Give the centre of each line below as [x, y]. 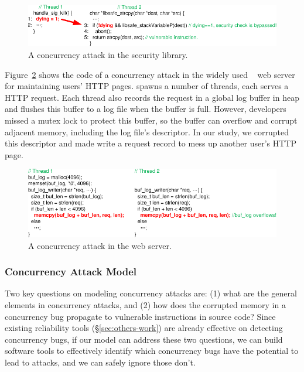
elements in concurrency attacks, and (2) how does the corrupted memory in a [145, 304]
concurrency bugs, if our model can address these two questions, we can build [144, 339]
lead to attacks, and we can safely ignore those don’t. [100, 362]
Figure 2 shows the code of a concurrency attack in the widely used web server [150, 74]
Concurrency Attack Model [71, 272]
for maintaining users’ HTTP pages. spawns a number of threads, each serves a [147, 86]
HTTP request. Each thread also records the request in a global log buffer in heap [152, 97]
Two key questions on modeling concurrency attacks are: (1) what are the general [151, 293]
